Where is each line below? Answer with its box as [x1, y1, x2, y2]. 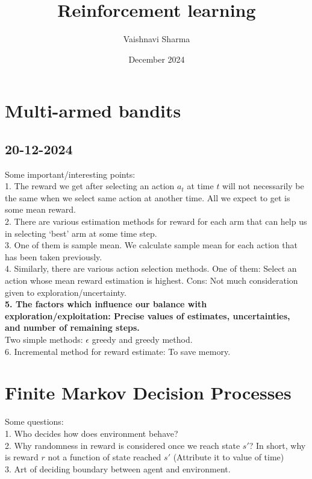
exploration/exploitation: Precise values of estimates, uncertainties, [5, 309, 290, 322]
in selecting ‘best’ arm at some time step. [5, 227, 157, 239]
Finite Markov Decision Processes [5, 380, 292, 405]
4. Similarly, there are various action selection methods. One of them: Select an [5, 262, 297, 275]
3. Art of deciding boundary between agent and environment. [5, 462, 231, 475]
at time [187, 180, 214, 192]
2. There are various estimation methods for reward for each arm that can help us [5, 215, 307, 228]
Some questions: [5, 415, 64, 428]
